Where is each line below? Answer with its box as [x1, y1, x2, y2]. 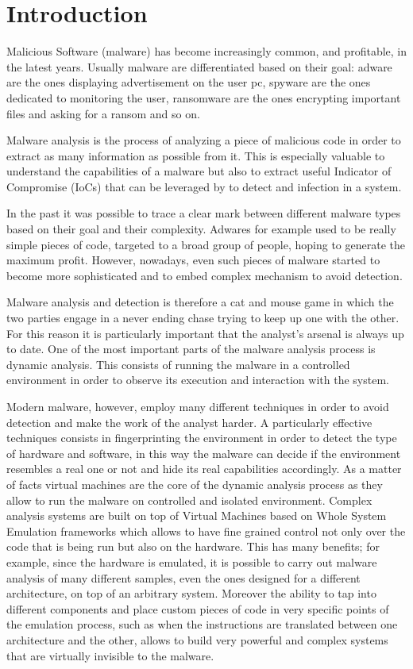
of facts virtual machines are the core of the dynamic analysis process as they [6, 475, 383, 492]
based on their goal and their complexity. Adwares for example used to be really [6, 221, 396, 237]
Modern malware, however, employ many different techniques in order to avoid [6, 398, 389, 414]
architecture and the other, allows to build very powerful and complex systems [6, 631, 388, 648]
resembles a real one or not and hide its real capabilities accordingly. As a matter [6, 460, 402, 477]
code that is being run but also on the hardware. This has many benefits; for [6, 538, 380, 555]
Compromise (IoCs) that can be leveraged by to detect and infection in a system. [6, 178, 402, 194]
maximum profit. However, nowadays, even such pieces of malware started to [6, 252, 380, 268]
